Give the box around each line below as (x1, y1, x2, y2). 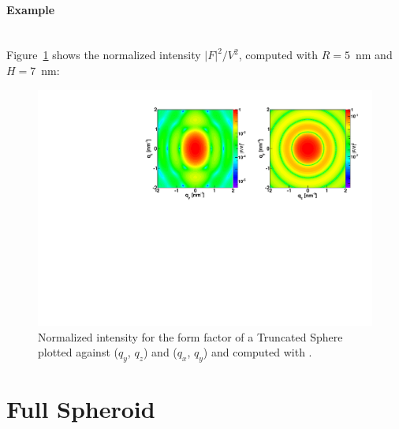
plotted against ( (38, 344, 118, 360)
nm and (355, 47, 393, 63)
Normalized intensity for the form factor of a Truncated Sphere (38, 328, 343, 345)
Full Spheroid (6, 393, 155, 425)
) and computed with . (203, 344, 312, 360)
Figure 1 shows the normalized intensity (6, 47, 201, 63)
